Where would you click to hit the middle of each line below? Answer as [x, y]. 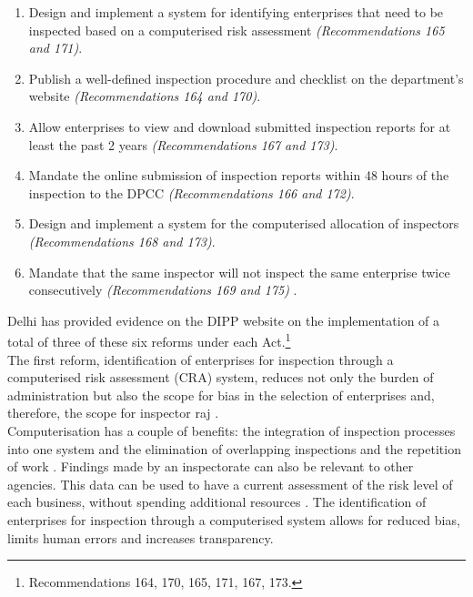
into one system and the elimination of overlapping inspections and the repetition [234, 448]
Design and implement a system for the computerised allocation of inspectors [244, 223]
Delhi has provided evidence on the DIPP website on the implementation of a [224, 320]
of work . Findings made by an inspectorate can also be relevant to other [211, 466]
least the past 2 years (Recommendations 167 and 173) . [183, 144]
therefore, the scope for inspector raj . [113, 413]
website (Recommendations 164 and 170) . [145, 96]
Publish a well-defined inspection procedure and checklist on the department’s [246, 78]
